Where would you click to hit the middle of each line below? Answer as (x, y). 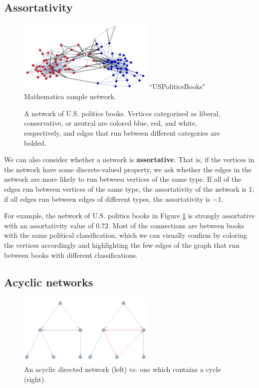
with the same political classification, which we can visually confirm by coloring (126, 235)
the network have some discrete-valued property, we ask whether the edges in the (128, 169)
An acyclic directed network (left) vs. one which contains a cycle (123, 369)
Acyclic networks (49, 282)
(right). (35, 379)
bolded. (35, 142)
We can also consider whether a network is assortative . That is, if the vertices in (129, 159)
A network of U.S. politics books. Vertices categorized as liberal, (122, 113)
